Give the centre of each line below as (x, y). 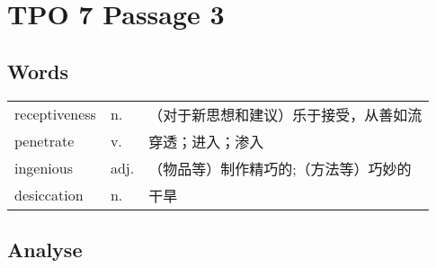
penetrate (44, 141)
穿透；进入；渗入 (206, 141)
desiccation (49, 195)
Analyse (45, 249)
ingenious (44, 168)
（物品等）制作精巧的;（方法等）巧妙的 (280, 168)
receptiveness (55, 114)
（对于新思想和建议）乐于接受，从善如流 (285, 114)
